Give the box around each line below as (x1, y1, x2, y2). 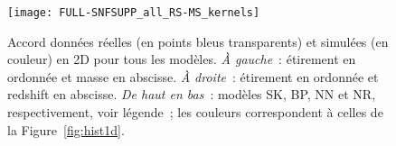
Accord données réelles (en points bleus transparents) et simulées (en (7, 32, 389, 50)
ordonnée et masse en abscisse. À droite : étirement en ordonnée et (7, 67, 379, 86)
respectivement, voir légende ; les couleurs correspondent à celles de (7, 103, 383, 122)
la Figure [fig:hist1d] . (7, 120, 125, 139)
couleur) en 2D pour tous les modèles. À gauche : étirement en (7, 50, 356, 68)
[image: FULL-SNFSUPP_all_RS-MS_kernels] (7, 6, 260, 19)
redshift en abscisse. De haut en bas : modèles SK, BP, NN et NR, (7, 85, 376, 104)
